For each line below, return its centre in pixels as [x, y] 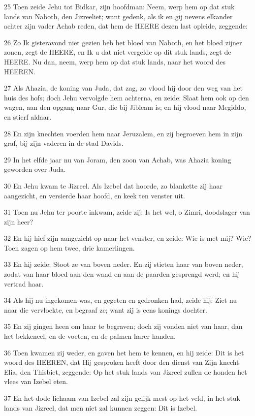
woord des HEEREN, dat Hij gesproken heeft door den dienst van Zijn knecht [122, 362]
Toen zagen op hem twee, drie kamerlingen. [69, 247]
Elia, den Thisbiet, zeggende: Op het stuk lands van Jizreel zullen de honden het [126, 371]
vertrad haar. [24, 283]
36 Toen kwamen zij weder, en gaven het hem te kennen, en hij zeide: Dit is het [124, 352]
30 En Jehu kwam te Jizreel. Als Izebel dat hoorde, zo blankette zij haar [113, 185]
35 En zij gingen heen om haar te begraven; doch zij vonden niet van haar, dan [123, 326]
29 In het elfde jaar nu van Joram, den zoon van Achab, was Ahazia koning [118, 159]
